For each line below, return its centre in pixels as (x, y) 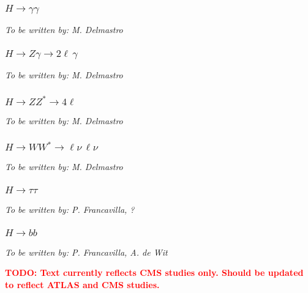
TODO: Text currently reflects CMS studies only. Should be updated (154, 273)
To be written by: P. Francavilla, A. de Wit (86, 252)
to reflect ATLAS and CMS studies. (82, 284)
